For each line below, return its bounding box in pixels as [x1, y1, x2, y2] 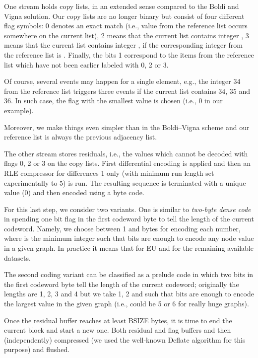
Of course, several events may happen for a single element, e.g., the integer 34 [4, 76, 241, 86]
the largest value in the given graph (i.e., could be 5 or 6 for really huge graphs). [4, 298, 249, 309]
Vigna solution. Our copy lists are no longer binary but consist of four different [4, 10, 245, 21]
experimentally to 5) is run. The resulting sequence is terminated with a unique [4, 177, 246, 188]
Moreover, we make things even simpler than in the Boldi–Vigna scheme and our [4, 122, 250, 132]
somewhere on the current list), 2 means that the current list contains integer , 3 [4, 30, 249, 40]
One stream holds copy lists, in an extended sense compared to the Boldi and [4, 1, 239, 11]
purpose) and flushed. [4, 344, 70, 355]
